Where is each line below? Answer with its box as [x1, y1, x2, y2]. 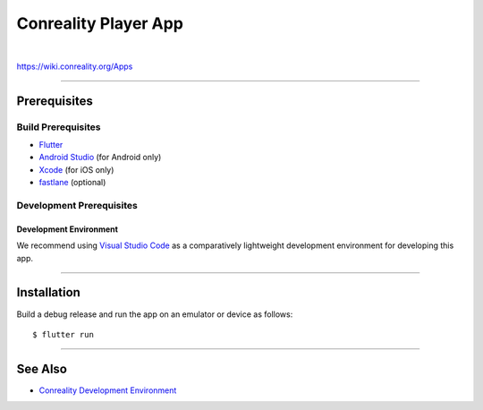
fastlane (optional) [38, 177, 106, 188]
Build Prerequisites [16, 121, 101, 133]
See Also [16, 361, 67, 376]
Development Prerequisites [16, 200, 138, 212]
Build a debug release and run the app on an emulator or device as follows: [16, 309, 293, 320]
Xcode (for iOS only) [38, 164, 114, 175]
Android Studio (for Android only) [38, 152, 162, 163]
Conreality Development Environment [38, 385, 177, 396]
